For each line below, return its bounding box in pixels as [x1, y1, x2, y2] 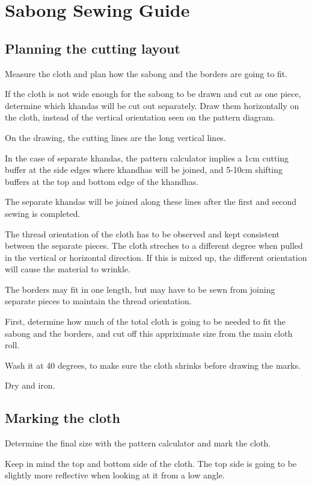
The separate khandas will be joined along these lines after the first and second [5, 195, 297, 208]
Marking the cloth [5, 408, 120, 427]
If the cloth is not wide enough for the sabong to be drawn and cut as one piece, [5, 87, 301, 100]
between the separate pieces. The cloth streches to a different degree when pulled [5, 239, 303, 252]
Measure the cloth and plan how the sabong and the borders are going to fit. [5, 67, 288, 80]
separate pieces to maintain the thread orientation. [5, 295, 192, 307]
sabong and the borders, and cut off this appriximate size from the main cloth [5, 327, 293, 339]
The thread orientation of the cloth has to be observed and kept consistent [5, 227, 280, 240]
